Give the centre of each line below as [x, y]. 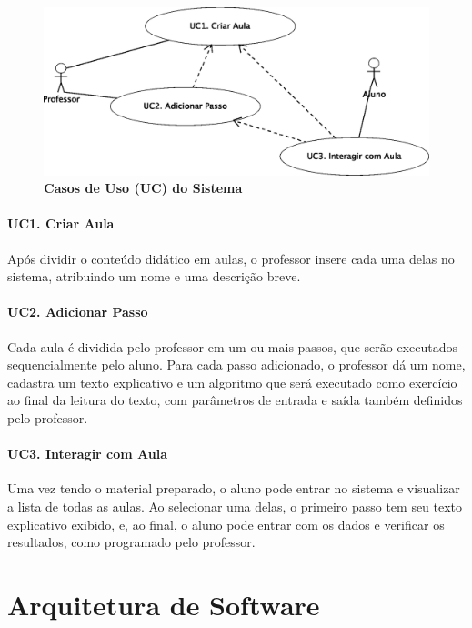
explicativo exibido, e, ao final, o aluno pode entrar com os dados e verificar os [226, 524]
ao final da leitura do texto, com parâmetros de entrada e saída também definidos [235, 400]
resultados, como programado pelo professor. [131, 542]
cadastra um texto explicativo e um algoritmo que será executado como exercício [232, 382]
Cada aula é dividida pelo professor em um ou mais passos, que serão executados [232, 346]
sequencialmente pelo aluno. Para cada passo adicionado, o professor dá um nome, [236, 365]
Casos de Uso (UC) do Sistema [143, 188]
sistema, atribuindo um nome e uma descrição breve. [154, 276]
